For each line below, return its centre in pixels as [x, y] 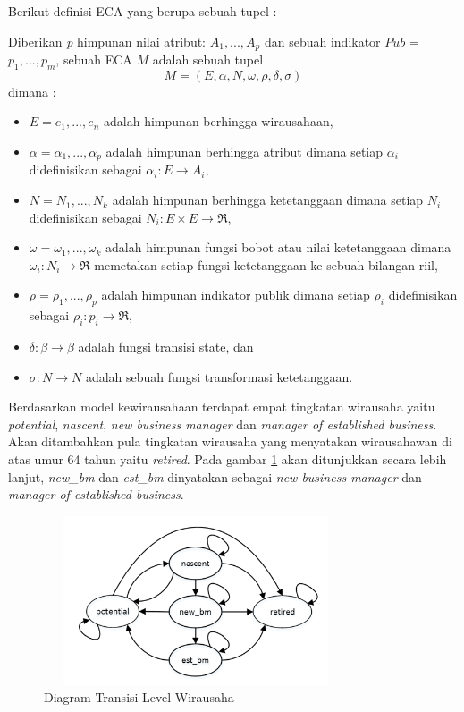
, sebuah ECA [94, 59]
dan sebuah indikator [322, 41]
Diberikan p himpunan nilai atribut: [107, 41]
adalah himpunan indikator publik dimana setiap [236, 295]
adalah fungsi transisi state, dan [166, 347]
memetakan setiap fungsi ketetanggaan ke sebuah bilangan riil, [266, 264]
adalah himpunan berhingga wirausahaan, [219, 121]
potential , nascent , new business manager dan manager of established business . [223, 424]
